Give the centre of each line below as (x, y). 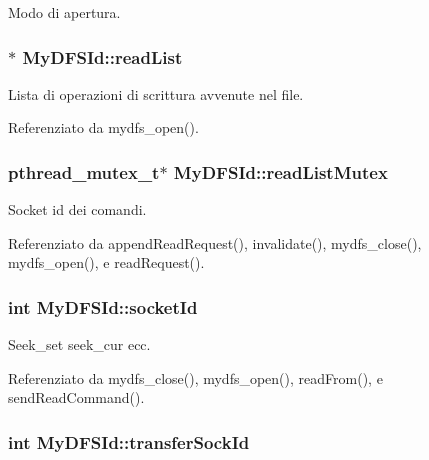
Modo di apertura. (64, 12)
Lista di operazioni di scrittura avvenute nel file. (156, 93)
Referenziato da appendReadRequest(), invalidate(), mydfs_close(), (215, 242)
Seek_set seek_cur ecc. (79, 344)
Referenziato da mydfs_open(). (103, 127)
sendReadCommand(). (76, 397)
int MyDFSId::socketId (103, 306)
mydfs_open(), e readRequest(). (106, 262)
